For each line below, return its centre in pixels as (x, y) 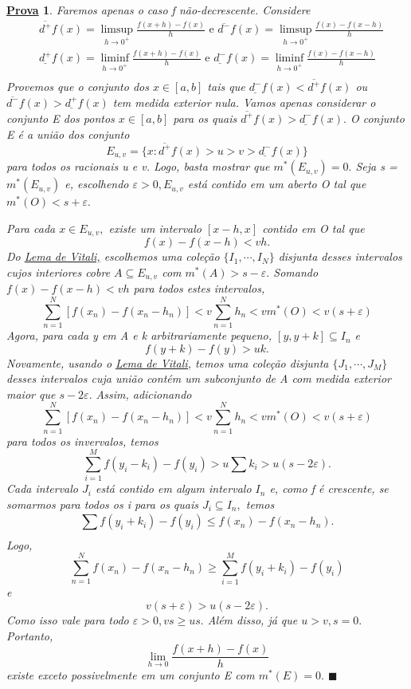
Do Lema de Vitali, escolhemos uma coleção (113, 256)
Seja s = (376, 166)
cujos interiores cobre (59, 272)
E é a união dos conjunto (68, 134)
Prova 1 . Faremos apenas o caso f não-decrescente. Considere (159, 10)
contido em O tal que (313, 228)
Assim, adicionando (144, 394)
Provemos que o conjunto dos (78, 86)
